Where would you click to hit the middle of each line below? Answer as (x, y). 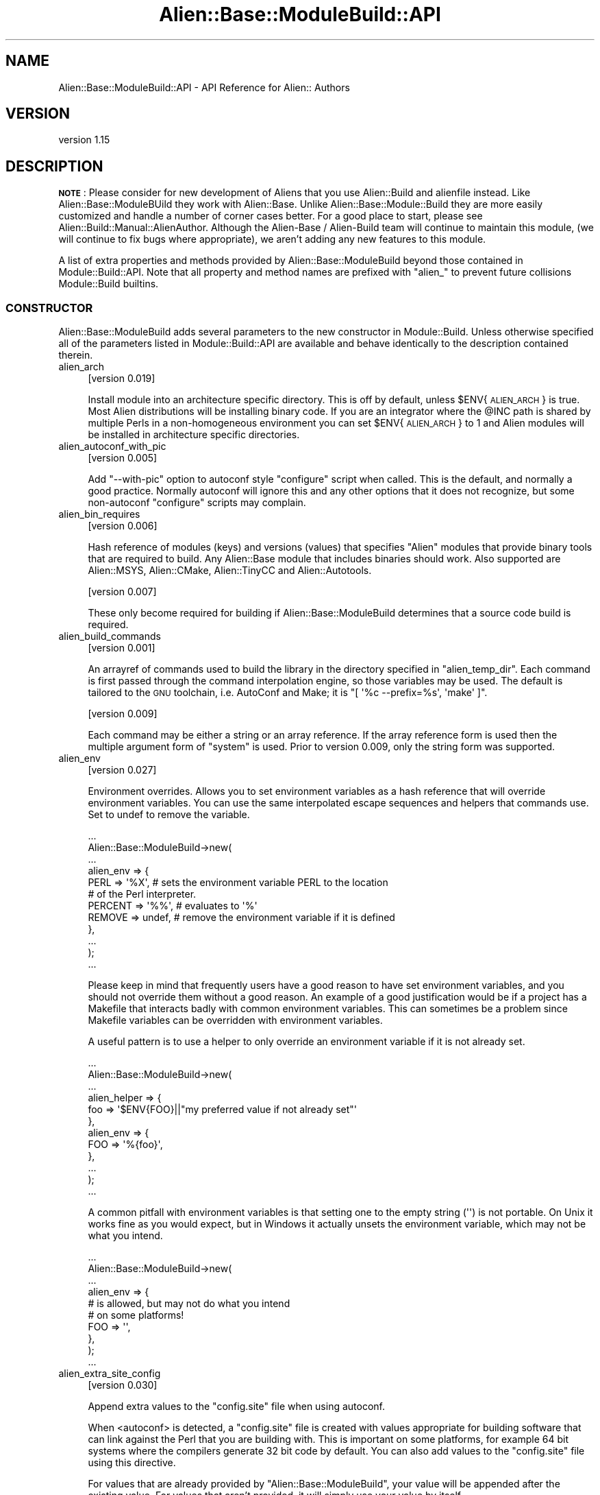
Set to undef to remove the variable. (169, 815)
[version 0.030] (123, 1385)
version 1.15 (84, 140)
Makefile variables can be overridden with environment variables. (235, 1020)
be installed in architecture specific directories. (194, 435)
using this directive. (132, 1463)
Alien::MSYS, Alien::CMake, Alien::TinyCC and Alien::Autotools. (230, 571)
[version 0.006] (123, 526)
